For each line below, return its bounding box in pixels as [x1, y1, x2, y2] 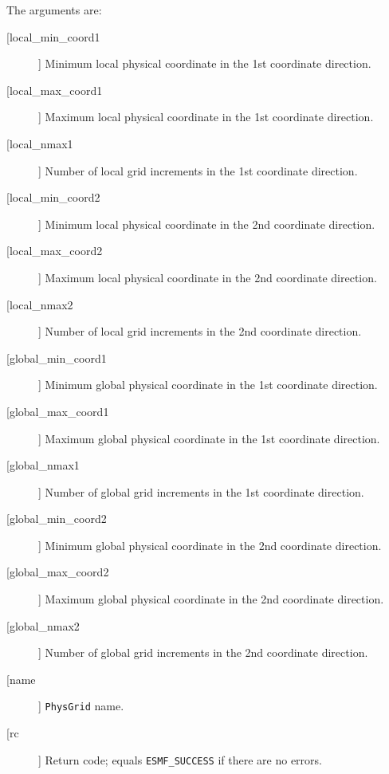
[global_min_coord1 [6, 349, 107, 366]
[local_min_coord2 [6, 189, 100, 206]
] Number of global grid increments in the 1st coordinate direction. [38, 483, 364, 500]
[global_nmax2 [6, 617, 80, 634]
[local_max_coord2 [6, 242, 103, 259]
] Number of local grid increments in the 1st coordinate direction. [38, 162, 358, 179]
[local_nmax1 [6, 135, 73, 151]
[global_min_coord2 [6, 510, 107, 527]
